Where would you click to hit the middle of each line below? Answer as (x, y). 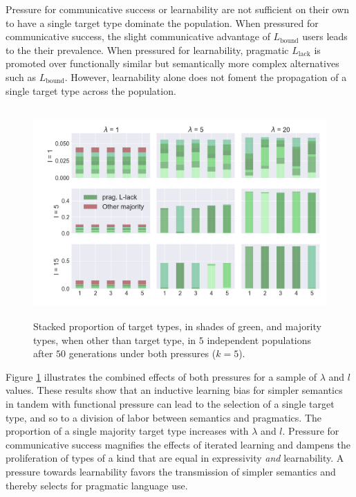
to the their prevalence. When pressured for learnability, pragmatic (147, 49)
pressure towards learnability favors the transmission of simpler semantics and (171, 472)
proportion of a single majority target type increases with (127, 431)
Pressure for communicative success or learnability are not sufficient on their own (178, 9)
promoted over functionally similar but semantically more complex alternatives (172, 63)
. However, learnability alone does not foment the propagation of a (206, 76)
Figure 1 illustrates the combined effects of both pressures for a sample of (161, 376)
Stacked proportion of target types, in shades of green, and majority (177, 326)
